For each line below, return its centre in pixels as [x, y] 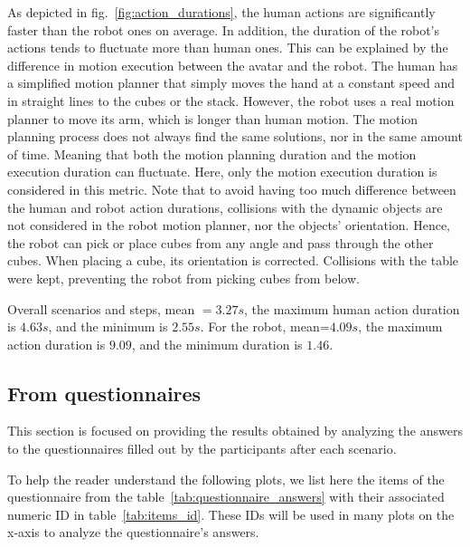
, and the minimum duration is [217, 344]
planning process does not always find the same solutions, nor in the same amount [235, 136]
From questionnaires [104, 393]
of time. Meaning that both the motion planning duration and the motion [212, 154]
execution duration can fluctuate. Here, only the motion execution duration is [222, 172]
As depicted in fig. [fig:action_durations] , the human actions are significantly [221, 12]
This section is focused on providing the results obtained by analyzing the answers [235, 431]
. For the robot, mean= [265, 326]
